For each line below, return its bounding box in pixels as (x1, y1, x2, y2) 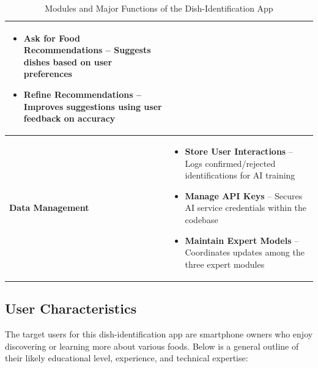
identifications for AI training (185, 169, 295, 182)
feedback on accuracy (23, 112, 116, 125)
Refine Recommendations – (23, 87, 141, 100)
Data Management (9, 201, 89, 214)
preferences (23, 67, 72, 80)
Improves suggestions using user (23, 100, 162, 112)
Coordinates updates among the (185, 246, 305, 259)
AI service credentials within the (185, 201, 307, 214)
